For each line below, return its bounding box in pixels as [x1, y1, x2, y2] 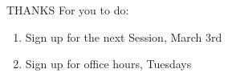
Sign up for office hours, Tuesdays [25, 55, 192, 72]
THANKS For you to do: [6, 2, 129, 18]
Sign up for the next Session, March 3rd [25, 28, 222, 45]
